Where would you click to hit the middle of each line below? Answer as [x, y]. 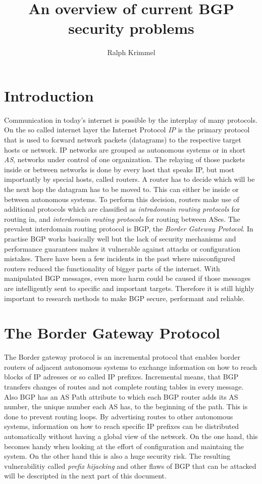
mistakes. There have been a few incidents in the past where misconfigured [120, 258]
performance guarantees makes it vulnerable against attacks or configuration [122, 248]
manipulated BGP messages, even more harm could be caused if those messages [127, 278]
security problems [131, 28]
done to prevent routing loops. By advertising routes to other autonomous [119, 416]
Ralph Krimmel [131, 52]
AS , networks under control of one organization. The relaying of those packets [125, 159]
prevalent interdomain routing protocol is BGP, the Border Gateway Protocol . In [129, 229]
